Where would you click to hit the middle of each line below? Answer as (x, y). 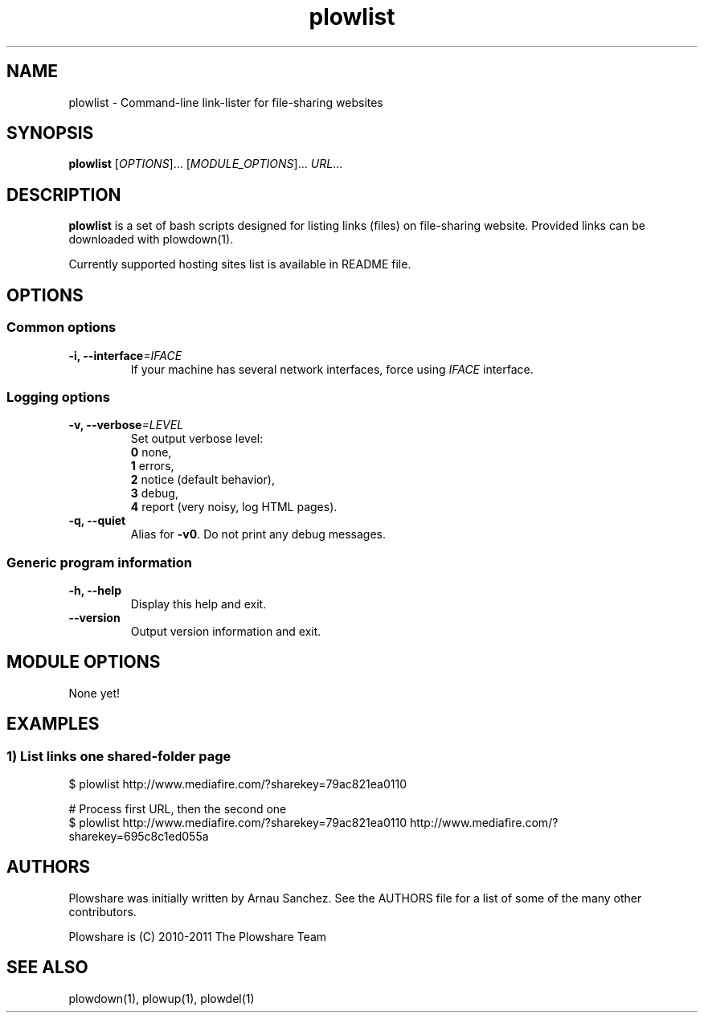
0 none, (151, 452)
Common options (61, 327)
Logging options (58, 397)
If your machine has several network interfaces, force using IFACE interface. (332, 369)
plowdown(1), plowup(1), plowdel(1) (162, 998)
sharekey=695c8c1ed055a (139, 837)
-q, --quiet (97, 521)
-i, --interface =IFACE (125, 355)
